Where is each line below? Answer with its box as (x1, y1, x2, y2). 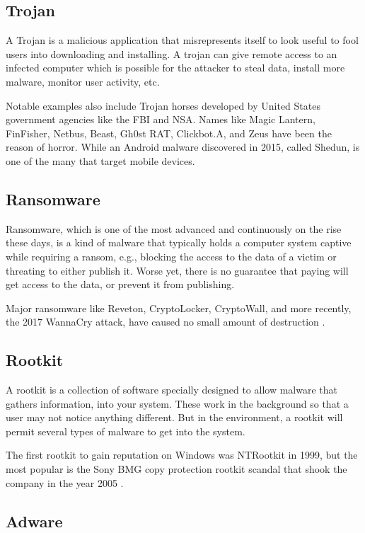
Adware (6, 510, 63, 532)
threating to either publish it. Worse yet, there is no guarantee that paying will (6, 263, 349, 277)
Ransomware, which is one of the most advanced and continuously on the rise (6, 221, 342, 236)
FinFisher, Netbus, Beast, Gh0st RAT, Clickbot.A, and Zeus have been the (6, 125, 332, 140)
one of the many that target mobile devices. (6, 153, 195, 168)
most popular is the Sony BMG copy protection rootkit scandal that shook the (6, 462, 347, 476)
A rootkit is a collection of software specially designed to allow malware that (6, 382, 337, 397)
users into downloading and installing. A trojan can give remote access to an (6, 46, 337, 61)
